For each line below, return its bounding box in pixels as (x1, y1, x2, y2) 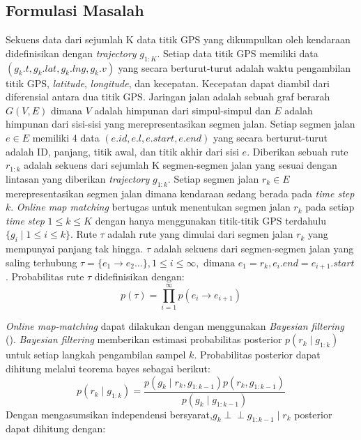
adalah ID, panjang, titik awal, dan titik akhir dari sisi (6, 144, 239, 158)
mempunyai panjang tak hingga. (6, 241, 144, 256)
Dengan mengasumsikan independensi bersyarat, (6, 407, 213, 421)
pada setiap (305, 199, 355, 214)
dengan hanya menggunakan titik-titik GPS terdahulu (95, 213, 327, 227)
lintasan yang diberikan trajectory (6, 171, 150, 185)
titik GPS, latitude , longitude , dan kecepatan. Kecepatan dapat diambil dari (6, 75, 330, 90)
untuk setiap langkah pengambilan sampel (6, 347, 186, 362)
